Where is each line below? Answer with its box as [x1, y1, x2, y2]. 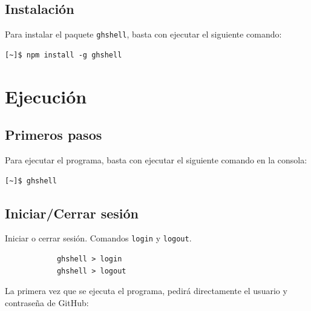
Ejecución [5, 83, 87, 108]
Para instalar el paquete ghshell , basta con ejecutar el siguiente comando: [5, 28, 282, 41]
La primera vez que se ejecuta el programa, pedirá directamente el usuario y [5, 284, 287, 297]
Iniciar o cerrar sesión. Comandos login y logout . [5, 232, 192, 244]
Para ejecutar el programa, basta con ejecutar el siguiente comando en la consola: [5, 154, 307, 166]
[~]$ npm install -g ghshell [5, 50, 122, 59]
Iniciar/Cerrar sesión [5, 203, 139, 222]
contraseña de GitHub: [5, 296, 89, 309]
